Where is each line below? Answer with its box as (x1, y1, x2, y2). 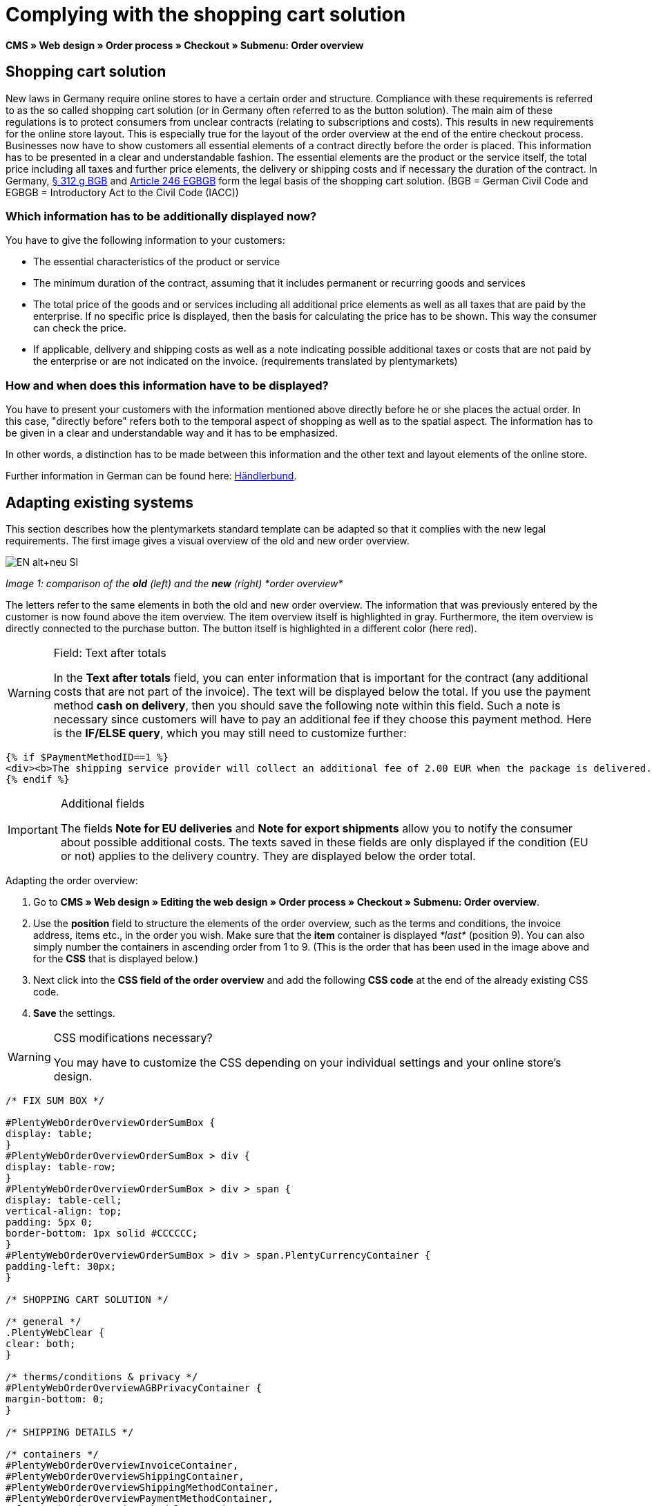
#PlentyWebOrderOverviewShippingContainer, (6, 1470, 245, 1482)
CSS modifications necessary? (53, 1030, 213, 1045)
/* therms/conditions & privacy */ (6, 1371, 198, 1382)
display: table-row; (6, 1161, 117, 1172)
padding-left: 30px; (6, 1260, 117, 1272)
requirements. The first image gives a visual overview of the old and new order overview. (6, 534, 410, 546)
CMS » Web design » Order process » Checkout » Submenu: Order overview (6, 39, 364, 51)
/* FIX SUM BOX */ (6, 1094, 105, 1106)
